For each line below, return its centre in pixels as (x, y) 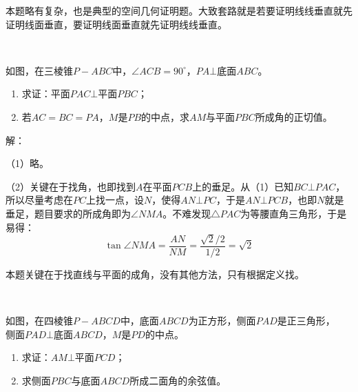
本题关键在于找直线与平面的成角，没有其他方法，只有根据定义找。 (155, 274)
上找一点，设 (115, 200)
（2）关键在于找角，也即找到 (71, 186)
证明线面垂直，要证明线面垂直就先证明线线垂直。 (116, 24)
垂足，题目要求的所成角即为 (68, 213)
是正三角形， (306, 321)
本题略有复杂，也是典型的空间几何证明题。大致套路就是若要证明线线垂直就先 (179, 10)
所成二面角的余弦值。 (178, 380)
